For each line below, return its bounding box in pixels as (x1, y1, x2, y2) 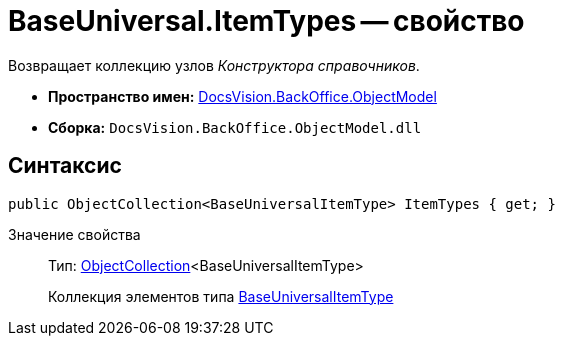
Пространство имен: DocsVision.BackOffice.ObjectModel (48, 87, 437, 105)
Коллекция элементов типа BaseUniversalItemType (48, 287, 394, 305)
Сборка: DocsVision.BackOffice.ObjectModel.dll (48, 118, 422, 136)
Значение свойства (8, 225, 141, 243)
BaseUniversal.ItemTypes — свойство (8, 4, 525, 38)
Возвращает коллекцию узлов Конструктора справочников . (8, 56, 420, 74)
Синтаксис (8, 153, 122, 179)
